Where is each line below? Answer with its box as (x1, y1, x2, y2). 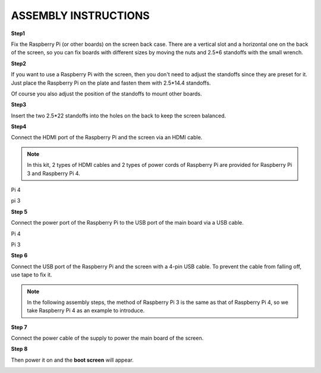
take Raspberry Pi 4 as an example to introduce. (27, 307, 145, 314)
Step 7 (11, 324, 27, 331)
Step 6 (11, 252, 28, 259)
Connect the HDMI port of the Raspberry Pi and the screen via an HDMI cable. (11, 134, 203, 141)
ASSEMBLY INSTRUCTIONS (11, 9, 150, 22)
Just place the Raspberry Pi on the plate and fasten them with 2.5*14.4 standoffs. (11, 79, 211, 86)
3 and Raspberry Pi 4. (27, 170, 80, 177)
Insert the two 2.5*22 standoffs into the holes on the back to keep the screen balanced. (11, 112, 226, 119)
